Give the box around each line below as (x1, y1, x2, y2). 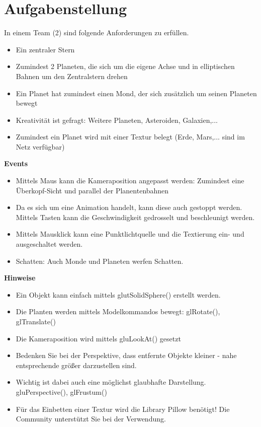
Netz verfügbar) (16, 141, 65, 152)
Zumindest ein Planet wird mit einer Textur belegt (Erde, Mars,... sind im (16, 131, 245, 142)
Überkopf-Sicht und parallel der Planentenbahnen (16, 185, 169, 195)
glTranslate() (16, 316, 56, 326)
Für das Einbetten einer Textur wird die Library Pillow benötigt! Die (16, 403, 230, 414)
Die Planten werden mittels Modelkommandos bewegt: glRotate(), (16, 306, 220, 317)
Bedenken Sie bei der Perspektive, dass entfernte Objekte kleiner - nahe (16, 350, 237, 361)
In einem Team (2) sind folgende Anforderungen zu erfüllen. (4, 27, 189, 38)
